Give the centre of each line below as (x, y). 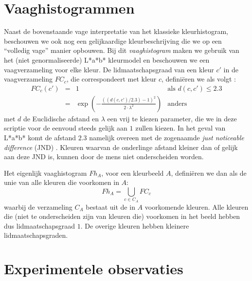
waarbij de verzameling (38, 207)
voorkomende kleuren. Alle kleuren (197, 207)
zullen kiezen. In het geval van (180, 128)
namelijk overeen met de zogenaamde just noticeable (167, 137)
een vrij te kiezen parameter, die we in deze (172, 118)
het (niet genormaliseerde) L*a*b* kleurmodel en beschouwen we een (107, 59)
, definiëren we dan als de (209, 173)
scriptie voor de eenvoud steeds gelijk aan (66, 128)
